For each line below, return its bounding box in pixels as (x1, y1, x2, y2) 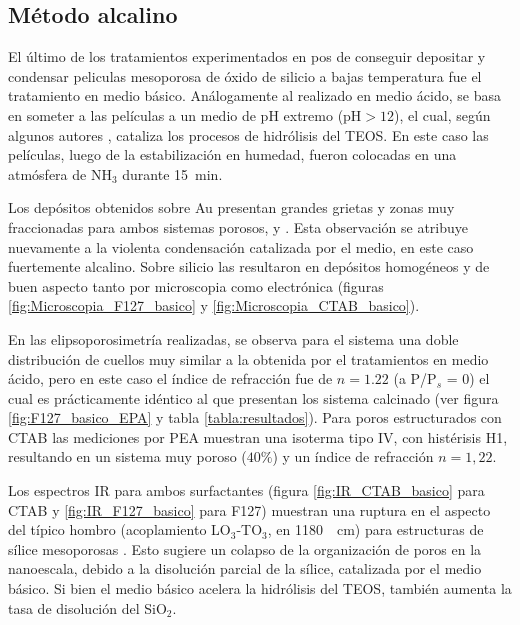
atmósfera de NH (8, 163, 112, 184)
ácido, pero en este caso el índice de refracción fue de (8, 368, 333, 389)
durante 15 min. (122, 163, 223, 184)
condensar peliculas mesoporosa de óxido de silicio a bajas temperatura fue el (8, 65, 482, 86)
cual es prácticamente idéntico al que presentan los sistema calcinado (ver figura (8, 387, 499, 408)
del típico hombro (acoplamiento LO (8, 519, 231, 540)
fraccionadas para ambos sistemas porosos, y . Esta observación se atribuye (8, 216, 469, 237)
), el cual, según (394, 104, 491, 125)
